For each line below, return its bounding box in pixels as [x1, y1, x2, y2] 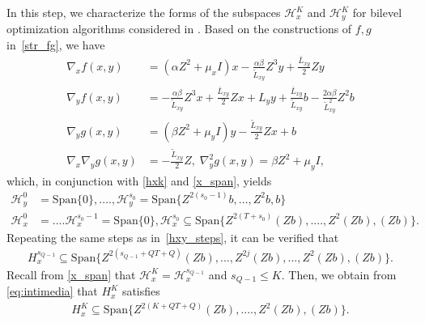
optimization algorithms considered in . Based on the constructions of [6, 20, 352, 37]
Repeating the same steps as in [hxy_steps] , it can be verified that [6, 228, 339, 245]
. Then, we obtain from [281, 266, 397, 283]
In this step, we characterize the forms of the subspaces [6, 4, 281, 20]
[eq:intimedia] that [6, 283, 98, 300]
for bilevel [352, 4, 402, 20]
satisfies [121, 283, 160, 300]
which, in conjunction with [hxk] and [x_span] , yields [6, 172, 272, 189]
